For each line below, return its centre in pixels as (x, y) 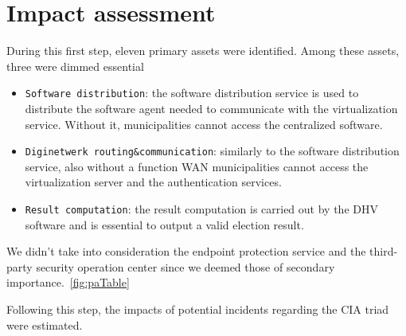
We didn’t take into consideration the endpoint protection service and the (186, 251)
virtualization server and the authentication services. (153, 182)
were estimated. (45, 324)
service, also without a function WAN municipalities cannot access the (197, 166)
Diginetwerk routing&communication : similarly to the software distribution (212, 151)
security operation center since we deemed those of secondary (185, 266)
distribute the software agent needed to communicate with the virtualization (211, 108)
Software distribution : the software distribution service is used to (192, 93)
